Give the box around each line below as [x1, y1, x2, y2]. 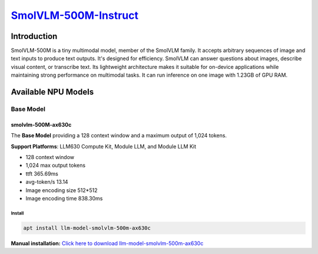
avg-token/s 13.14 [25, 179, 68, 186]
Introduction [11, 31, 58, 41]
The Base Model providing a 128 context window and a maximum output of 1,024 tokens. [11, 132, 227, 139]
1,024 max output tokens [25, 162, 85, 169]
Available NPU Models [11, 87, 94, 97]
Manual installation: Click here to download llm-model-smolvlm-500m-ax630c [11, 239, 204, 247]
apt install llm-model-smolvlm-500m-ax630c [23, 225, 151, 231]
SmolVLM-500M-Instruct [11, 9, 138, 22]
